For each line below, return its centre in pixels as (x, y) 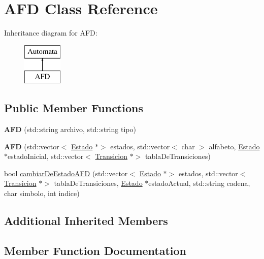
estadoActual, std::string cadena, (199, 183)
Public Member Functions (74, 108)
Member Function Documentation (95, 250)
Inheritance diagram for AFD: (51, 33)
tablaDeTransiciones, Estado (98, 183)
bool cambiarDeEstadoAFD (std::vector (66, 173)
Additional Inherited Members (86, 221)
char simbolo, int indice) (42, 193)
